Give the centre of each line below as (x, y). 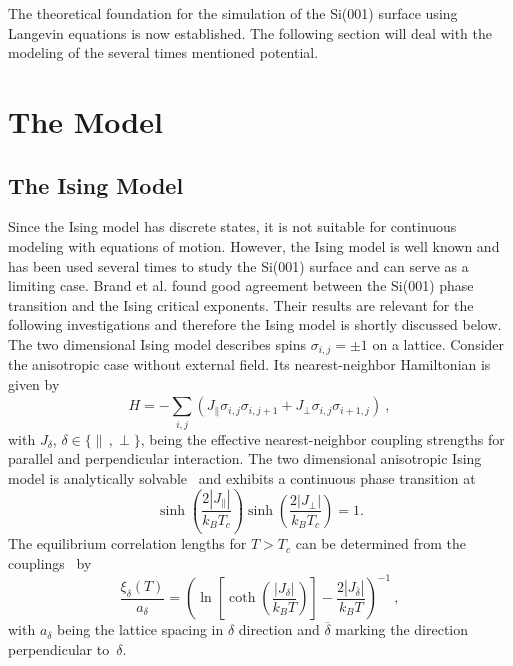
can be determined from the (381, 543)
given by (34, 383)
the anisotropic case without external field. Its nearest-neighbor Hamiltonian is (249, 364)
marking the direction (402, 629)
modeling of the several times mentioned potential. (163, 52)
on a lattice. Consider (438, 343)
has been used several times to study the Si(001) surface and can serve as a (238, 265)
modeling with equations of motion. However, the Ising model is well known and (254, 245)
